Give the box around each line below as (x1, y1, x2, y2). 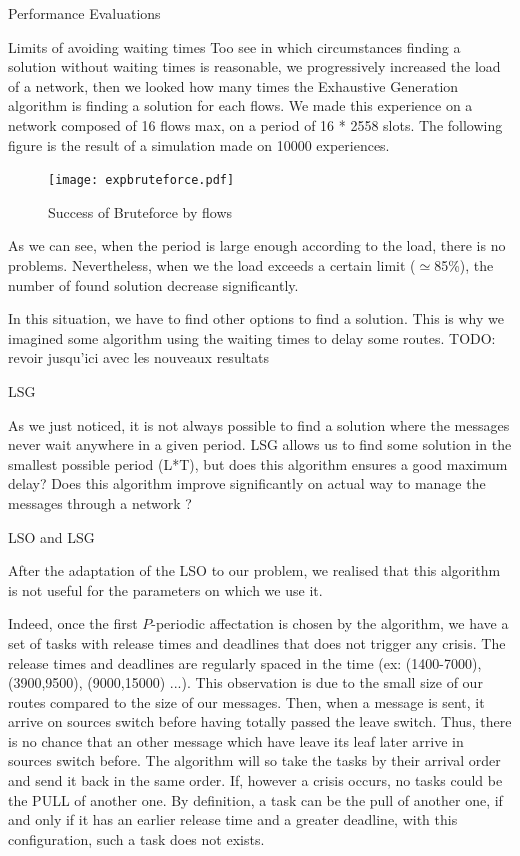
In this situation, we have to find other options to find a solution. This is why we (8, 308, 504, 329)
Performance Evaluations (8, 3, 161, 23)
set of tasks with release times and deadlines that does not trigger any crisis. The (8, 632, 506, 653)
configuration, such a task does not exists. (8, 828, 265, 849)
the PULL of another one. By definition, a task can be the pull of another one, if (8, 789, 503, 810)
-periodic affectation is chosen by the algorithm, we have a (151, 613, 509, 634)
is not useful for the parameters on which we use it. (8, 579, 323, 600)
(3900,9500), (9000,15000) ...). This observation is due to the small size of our (8, 672, 483, 693)
